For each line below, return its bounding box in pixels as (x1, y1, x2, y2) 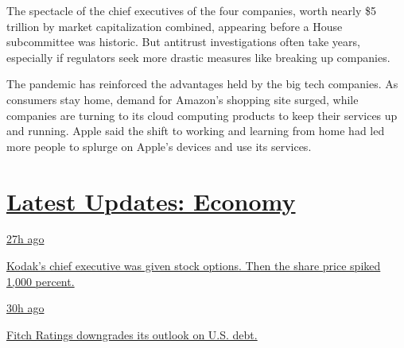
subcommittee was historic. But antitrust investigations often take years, (6, 33, 360, 50)
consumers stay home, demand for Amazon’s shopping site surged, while (6, 91, 359, 107)
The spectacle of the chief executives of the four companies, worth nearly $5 (6, 2, 377, 18)
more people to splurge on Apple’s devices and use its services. (6, 137, 312, 154)
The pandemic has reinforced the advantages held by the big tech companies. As (6, 75, 398, 92)
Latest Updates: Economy (6, 184, 296, 217)
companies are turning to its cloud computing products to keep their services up (6, 106, 398, 123)
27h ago (6, 230, 45, 247)
